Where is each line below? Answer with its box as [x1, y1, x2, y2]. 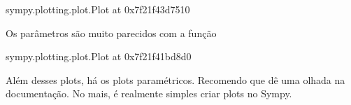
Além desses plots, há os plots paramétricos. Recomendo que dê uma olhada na [6, 72, 345, 87]
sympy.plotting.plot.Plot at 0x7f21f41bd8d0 [6, 49, 192, 64]
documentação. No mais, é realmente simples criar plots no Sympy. [6, 86, 292, 101]
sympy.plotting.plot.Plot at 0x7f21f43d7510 [6, 2, 190, 16]
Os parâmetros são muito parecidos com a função [6, 25, 217, 40]
